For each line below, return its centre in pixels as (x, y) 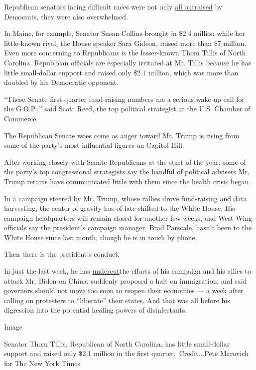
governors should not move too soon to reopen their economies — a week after (124, 290)
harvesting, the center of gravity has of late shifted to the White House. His (120, 208)
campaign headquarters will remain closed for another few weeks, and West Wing (128, 217)
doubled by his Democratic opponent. (61, 82)
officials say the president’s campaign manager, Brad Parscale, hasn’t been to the (128, 227)
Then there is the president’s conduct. (62, 254)
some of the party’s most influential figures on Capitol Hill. (94, 145)
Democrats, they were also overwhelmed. (66, 16)
